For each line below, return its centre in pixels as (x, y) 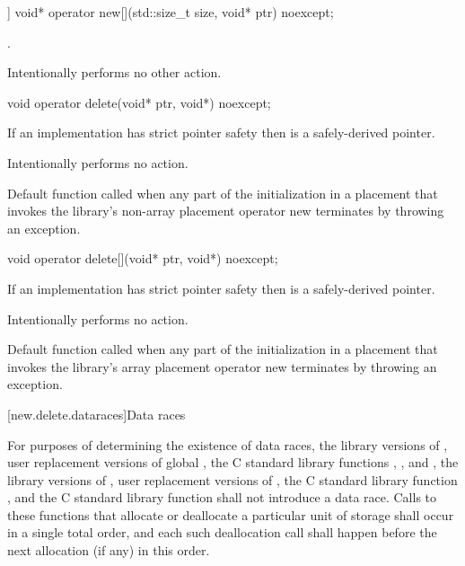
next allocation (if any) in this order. (109, 550)
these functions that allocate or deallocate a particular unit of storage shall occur (231, 514)
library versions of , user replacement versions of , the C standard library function (232, 479)
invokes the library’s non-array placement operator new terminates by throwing (226, 211)
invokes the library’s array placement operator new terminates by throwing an (222, 366)
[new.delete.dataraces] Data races (97, 414)
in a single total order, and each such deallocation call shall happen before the (222, 532)
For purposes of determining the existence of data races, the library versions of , (228, 444)
